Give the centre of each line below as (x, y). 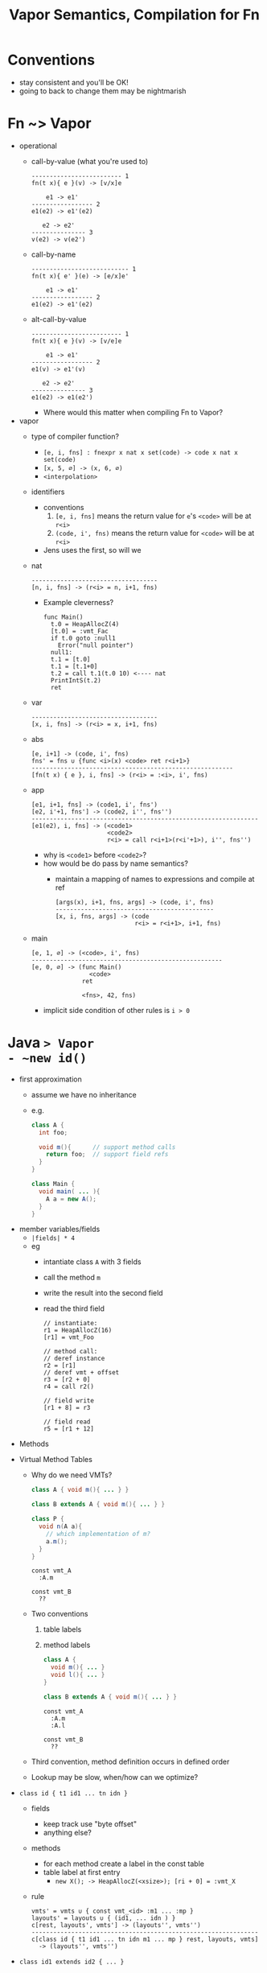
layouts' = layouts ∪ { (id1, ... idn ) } (103, 1918)
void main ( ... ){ (69, 1191)
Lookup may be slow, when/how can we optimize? (115, 1777)
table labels (62, 1629)
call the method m (72, 1278)
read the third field (74, 1308)
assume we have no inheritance (84, 1094)
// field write (68, 1401)
